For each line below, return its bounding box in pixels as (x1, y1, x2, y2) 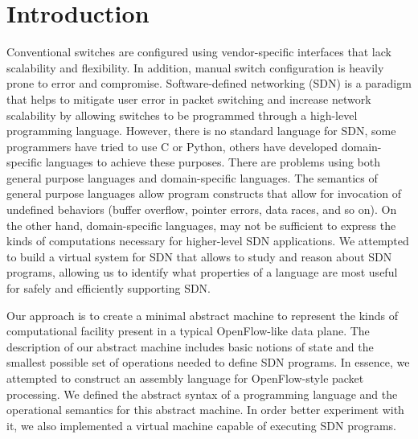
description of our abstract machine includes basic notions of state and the (6, 338, 374, 355)
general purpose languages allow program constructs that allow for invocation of (6, 185, 401, 202)
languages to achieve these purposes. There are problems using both (45, 154, 380, 170)
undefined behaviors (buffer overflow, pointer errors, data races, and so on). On (6, 201, 397, 218)
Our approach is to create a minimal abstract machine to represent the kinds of (6, 306, 399, 323)
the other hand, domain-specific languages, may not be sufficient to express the (6, 216, 396, 233)
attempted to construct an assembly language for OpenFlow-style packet (6, 370, 364, 386)
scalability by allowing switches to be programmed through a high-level (6, 106, 358, 123)
